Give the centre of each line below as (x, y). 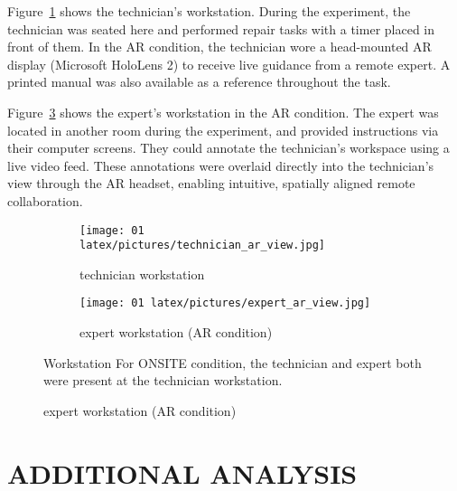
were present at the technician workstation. (163, 380)
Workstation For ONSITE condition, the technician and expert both (233, 362)
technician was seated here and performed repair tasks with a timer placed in (221, 28)
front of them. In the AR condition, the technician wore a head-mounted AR (219, 47)
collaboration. (45, 200)
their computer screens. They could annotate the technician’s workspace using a (228, 148)
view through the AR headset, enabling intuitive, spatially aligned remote (211, 183)
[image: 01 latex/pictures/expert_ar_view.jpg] (225, 303)
